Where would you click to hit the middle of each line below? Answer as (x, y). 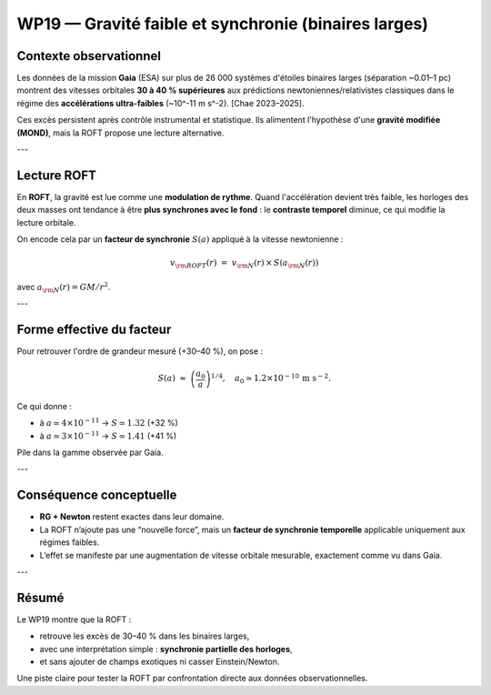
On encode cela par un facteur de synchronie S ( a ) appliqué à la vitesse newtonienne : (180, 239)
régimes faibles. (70, 542)
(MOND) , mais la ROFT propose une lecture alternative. (120, 133)
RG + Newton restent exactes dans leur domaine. (132, 517)
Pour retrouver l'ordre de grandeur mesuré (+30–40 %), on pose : (140, 351)
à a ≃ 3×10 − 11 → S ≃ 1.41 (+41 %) (108, 435)
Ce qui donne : (45, 406)
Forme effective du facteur (94, 330)
